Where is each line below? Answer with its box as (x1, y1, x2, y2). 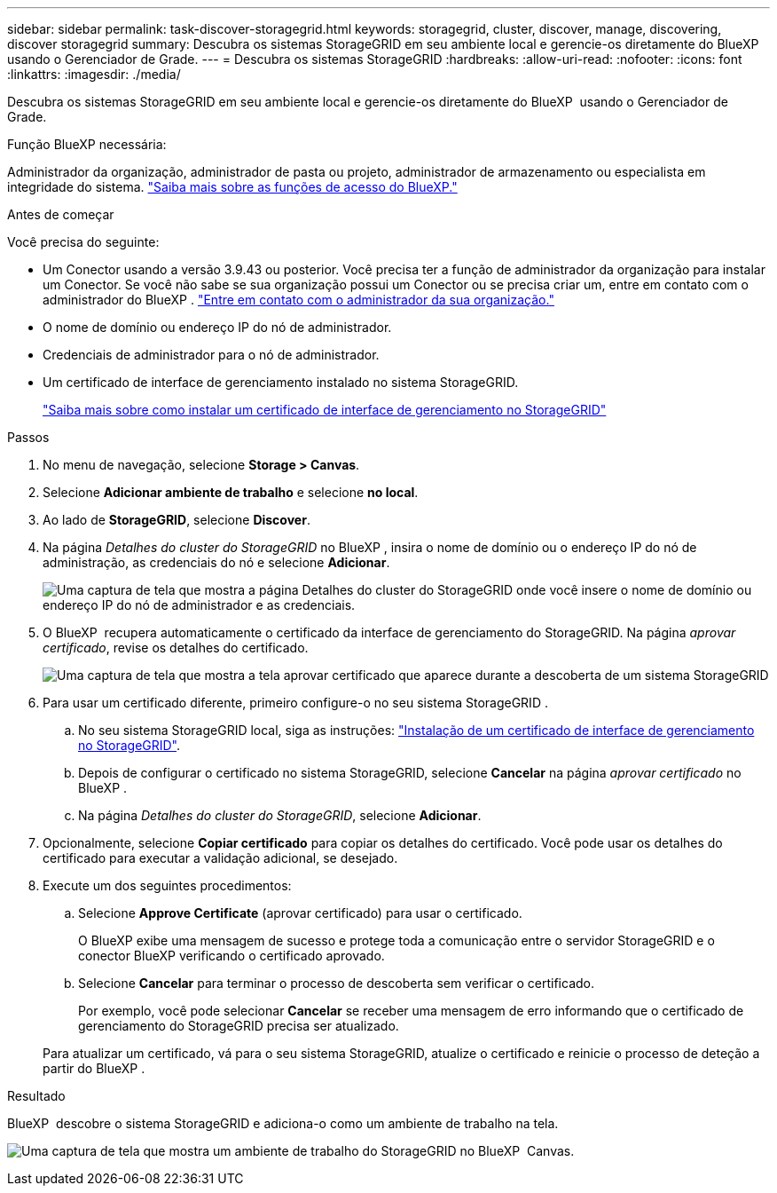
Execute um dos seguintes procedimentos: (43, 878, 292, 893)
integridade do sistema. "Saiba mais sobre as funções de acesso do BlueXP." (7, 179, 458, 194)
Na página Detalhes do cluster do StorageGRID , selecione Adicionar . (78, 808, 482, 823)
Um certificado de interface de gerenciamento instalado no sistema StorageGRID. (43, 375, 519, 390)
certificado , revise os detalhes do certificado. (43, 640, 309, 655)
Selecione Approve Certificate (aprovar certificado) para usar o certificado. (78, 905, 522, 920)
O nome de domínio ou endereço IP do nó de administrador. (43, 320, 392, 335)
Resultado (7, 1088, 66, 1103)
